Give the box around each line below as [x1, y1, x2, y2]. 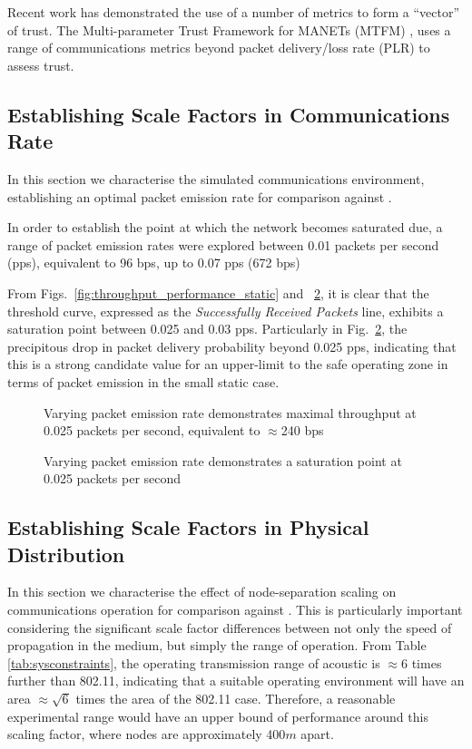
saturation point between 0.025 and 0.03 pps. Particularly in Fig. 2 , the [7, 319, 408, 338]
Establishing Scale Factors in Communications [7, 100, 450, 128]
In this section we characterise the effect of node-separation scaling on [7, 582, 397, 601]
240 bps [280, 421, 324, 440]
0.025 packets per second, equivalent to [44, 421, 261, 440]
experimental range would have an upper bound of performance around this [7, 706, 428, 725]
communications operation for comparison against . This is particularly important [7, 600, 463, 619]
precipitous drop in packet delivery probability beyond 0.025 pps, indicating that [7, 336, 457, 355]
